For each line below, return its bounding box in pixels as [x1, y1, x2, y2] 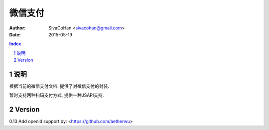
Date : [9, 31, 21, 37]
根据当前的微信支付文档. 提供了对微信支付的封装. [9, 83, 110, 89]
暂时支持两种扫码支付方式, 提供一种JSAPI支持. [9, 92, 104, 98]
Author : [9, 25, 26, 31]
